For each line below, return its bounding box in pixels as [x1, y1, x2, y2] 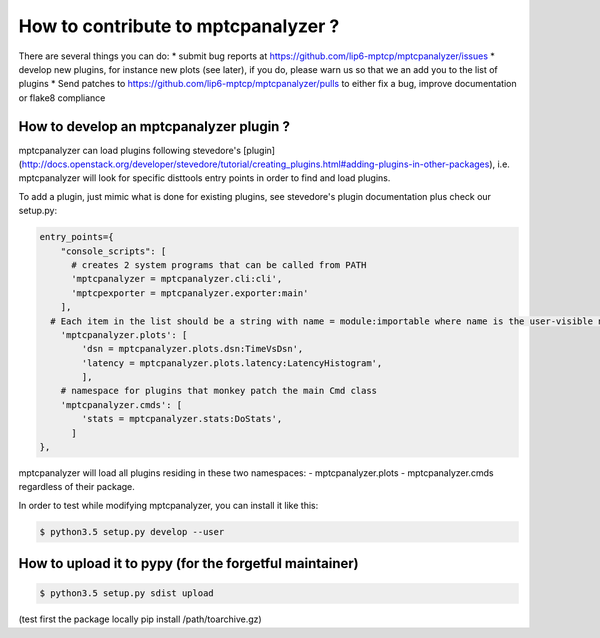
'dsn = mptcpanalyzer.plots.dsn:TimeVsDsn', [81, 343, 304, 355]
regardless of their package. [18, 481, 135, 493]
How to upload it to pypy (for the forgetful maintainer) [18, 555, 359, 572]
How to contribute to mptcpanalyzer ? [18, 15, 340, 37]
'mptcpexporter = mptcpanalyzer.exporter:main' [71, 287, 309, 299]
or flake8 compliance [18, 91, 106, 104]
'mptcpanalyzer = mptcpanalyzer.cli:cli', [71, 273, 283, 285]
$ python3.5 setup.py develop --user [39, 526, 225, 537]
